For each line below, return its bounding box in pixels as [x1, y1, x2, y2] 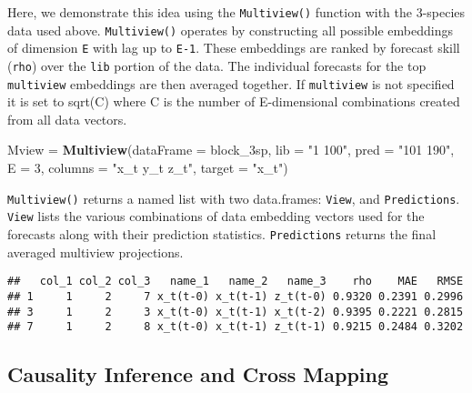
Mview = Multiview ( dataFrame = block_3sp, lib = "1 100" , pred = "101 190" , [7, 140, 455, 159]
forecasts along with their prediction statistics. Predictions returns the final [7, 224, 437, 243]
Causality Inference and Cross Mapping [7, 360, 388, 388]
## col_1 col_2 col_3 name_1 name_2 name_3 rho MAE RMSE [7, 275, 464, 288]
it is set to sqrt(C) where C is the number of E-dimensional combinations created [7, 92, 460, 111]
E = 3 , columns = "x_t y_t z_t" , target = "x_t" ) [7, 158, 288, 177]
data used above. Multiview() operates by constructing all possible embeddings [7, 20, 453, 39]
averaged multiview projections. [7, 242, 184, 261]
